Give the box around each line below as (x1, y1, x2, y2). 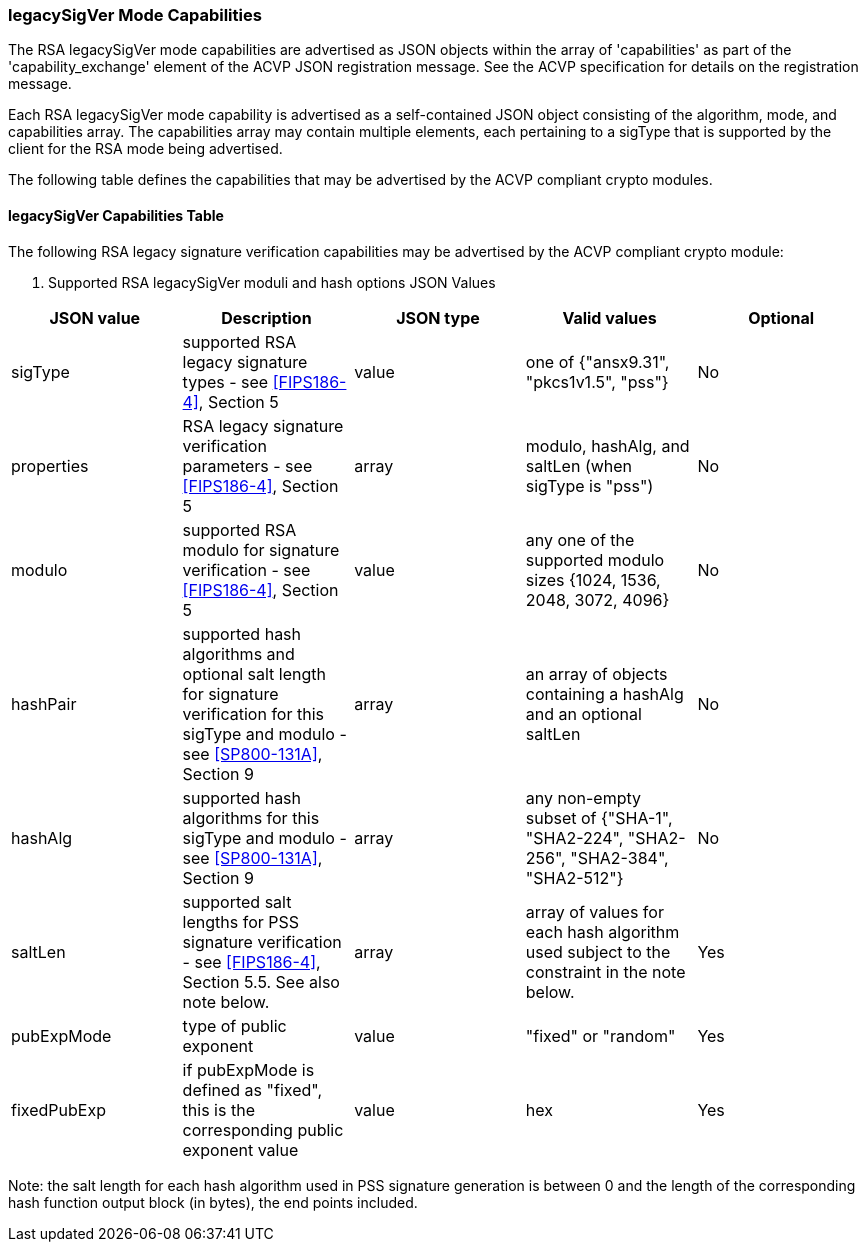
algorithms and (182, 643, 295, 664)
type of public (182, 1015, 287, 1036)
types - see (182, 371, 269, 392)
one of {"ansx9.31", (525, 351, 670, 372)
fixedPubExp (11, 1099, 106, 1120)
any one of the (525, 529, 635, 550)
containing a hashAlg (525, 683, 684, 704)
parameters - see (182, 455, 313, 476)
